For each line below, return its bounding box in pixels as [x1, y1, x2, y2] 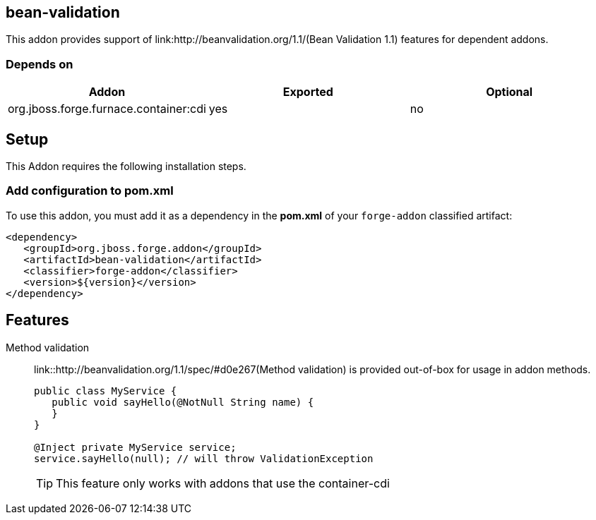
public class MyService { [34, 385, 177, 397]
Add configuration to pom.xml [6, 183, 174, 198]
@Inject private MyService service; [34, 441, 237, 453]
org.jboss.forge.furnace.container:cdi [8, 102, 206, 116]
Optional [486, 85, 533, 99]
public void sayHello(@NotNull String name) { [52, 396, 314, 408]
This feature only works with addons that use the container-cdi [56, 476, 390, 490]
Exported [282, 85, 333, 99]
